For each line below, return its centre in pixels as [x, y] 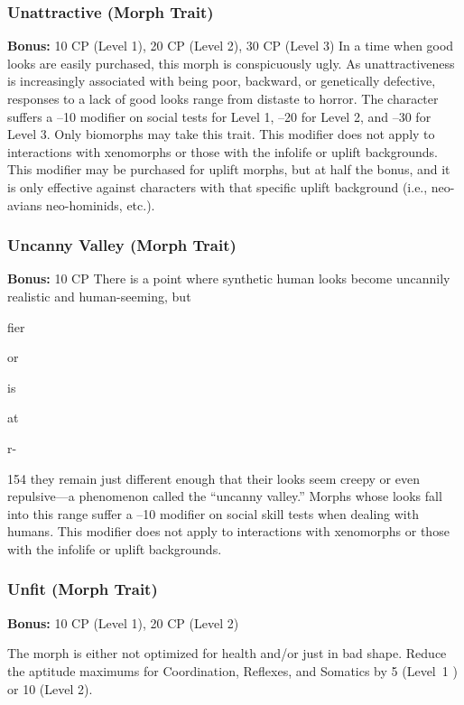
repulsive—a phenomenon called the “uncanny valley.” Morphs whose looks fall [225, 496]
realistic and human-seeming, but [99, 296]
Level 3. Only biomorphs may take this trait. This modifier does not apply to [221, 134]
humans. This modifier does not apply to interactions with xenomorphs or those [228, 531]
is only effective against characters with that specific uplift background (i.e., [218, 186]
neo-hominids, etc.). [100, 204]
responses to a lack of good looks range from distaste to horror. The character [223, 98]
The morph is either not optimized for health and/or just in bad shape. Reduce [227, 653]
